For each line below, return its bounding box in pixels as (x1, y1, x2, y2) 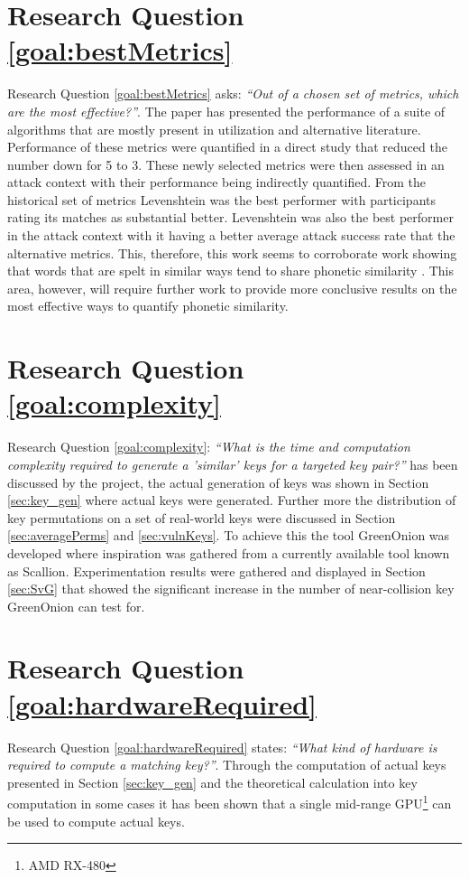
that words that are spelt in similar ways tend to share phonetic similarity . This (7, 261, 455, 280)
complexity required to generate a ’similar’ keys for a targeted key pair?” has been (7, 454, 458, 473)
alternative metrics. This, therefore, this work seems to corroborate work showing (7, 243, 457, 262)
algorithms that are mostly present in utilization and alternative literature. (7, 119, 421, 138)
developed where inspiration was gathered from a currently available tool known (7, 543, 450, 562)
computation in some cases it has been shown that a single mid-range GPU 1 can (7, 791, 452, 813)
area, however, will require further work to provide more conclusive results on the (7, 278, 457, 297)
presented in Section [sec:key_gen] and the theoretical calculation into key (7, 772, 418, 791)
